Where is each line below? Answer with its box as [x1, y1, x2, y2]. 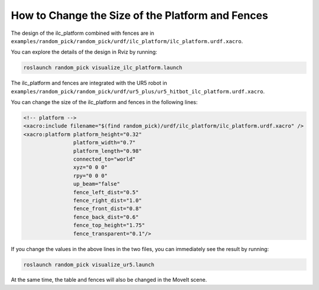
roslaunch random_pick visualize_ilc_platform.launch [23, 64, 183, 71]
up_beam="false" [73, 181, 121, 187]
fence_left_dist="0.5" [73, 189, 139, 195]
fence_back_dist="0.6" [73, 213, 139, 220]
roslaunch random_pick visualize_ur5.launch [23, 261, 155, 268]
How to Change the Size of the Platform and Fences [11, 9, 268, 22]
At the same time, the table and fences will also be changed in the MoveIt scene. [11, 276, 207, 284]
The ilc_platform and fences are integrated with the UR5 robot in [11, 80, 168, 87]
